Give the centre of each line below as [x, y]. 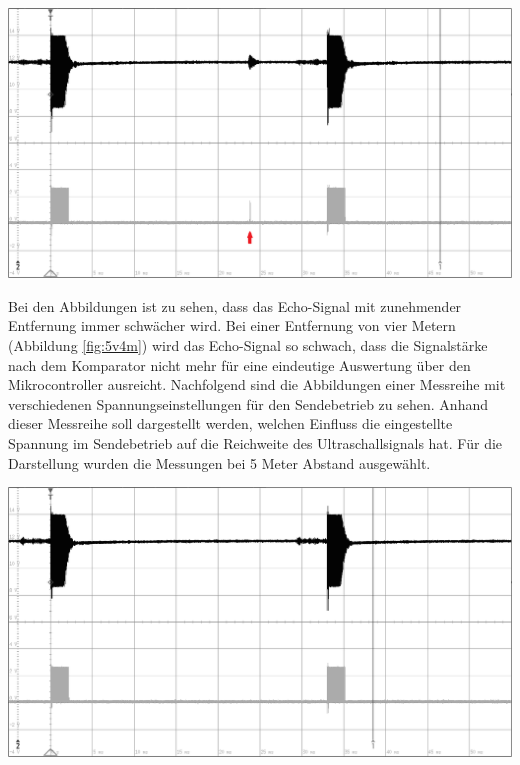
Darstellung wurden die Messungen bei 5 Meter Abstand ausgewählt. [219, 462]
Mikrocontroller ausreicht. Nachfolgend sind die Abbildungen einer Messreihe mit [257, 384]
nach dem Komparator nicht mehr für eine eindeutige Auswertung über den [239, 364]
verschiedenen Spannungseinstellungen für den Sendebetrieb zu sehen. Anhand [248, 403]
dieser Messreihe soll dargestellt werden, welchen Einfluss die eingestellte [230, 423]
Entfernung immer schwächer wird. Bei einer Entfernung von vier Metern [232, 325]
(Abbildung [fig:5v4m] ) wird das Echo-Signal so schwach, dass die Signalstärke [248, 344]
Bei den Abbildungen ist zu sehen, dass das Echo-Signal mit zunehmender [235, 305]
